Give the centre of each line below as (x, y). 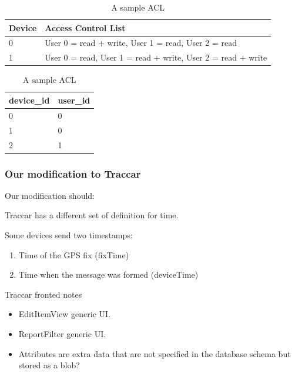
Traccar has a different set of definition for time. (92, 215)
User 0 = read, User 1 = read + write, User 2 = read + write (156, 57)
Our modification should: (50, 195)
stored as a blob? (49, 365)
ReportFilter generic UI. (62, 333)
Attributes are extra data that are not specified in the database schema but (155, 353)
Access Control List (85, 27)
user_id (74, 100)
